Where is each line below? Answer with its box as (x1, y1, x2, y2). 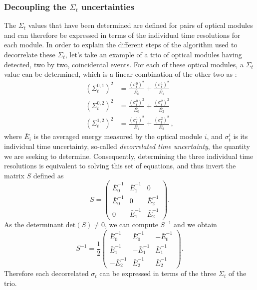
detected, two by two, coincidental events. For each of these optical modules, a (4, 59, 244, 69)
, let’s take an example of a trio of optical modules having (65, 49, 242, 59)
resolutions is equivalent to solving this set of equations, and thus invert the (4, 160, 236, 171)
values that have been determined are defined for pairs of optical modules (28, 20, 253, 30)
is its (233, 131, 248, 142)
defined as (33, 170, 64, 180)
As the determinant (4, 219, 64, 229)
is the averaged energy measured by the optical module (33, 131, 203, 142)
